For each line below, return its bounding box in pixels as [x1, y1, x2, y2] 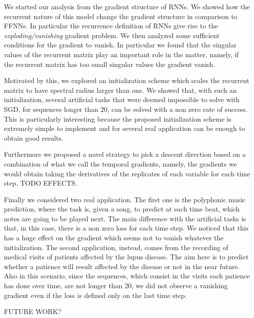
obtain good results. [4, 132, 63, 143]
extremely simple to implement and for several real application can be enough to [4, 123, 245, 133]
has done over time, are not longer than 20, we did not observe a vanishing [4, 280, 228, 291]
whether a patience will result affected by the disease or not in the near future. [4, 261, 240, 271]
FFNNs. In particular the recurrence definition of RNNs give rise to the [4, 21, 218, 31]
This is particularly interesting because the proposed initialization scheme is [4, 113, 232, 124]
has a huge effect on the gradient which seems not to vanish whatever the [4, 233, 224, 243]
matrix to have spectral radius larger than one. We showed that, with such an [4, 85, 237, 95]
